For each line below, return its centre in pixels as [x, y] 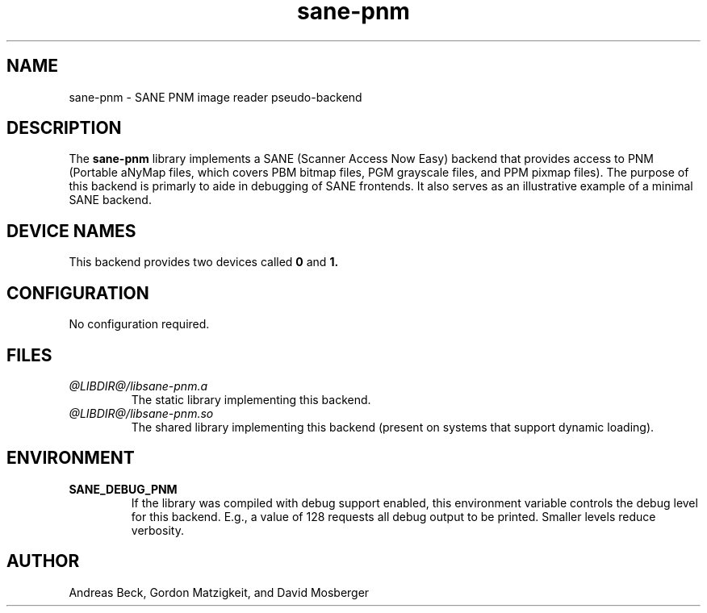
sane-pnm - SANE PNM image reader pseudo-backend [215, 97]
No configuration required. [139, 324]
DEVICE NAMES [71, 231]
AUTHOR [43, 561]
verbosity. [157, 530]
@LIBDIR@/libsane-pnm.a [138, 386]
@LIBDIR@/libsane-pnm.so [141, 413]
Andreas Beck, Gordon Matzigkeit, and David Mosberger [219, 592]
